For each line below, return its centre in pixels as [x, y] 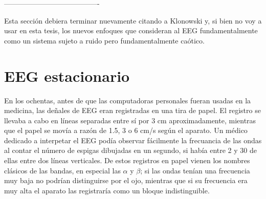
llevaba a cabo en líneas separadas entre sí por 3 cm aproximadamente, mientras [130, 120]
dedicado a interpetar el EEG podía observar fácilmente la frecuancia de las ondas [133, 140]
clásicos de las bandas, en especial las [62, 170]
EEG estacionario [67, 75]
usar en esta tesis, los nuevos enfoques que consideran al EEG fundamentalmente [131, 30]
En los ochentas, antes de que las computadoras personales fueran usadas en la [128, 100]
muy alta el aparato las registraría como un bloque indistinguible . [107, 190]
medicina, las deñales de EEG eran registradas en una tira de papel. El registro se [132, 110]
